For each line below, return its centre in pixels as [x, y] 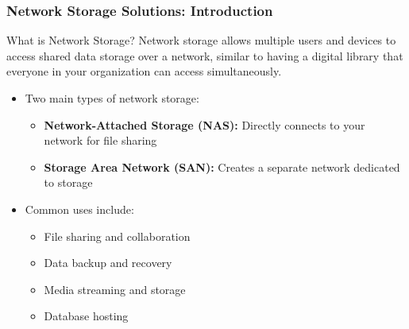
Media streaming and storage [115, 289]
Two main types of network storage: [112, 98]
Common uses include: [79, 209]
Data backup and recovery [108, 263]
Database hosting [86, 316]
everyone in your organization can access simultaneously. [144, 71]
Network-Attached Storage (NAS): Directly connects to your [204, 124]
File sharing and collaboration [117, 236]
